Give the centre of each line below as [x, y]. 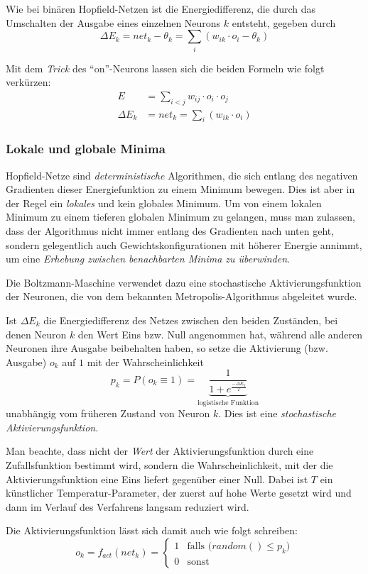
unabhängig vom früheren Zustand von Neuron [108, 413]
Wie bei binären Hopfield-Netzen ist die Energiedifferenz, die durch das [161, 9]
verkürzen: [28, 82]
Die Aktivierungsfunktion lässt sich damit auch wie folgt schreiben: [152, 530]
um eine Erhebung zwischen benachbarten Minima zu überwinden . [148, 259]
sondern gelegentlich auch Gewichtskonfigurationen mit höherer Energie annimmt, [184, 244]
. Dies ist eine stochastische [277, 413]
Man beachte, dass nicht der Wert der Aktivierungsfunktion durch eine [160, 451]
